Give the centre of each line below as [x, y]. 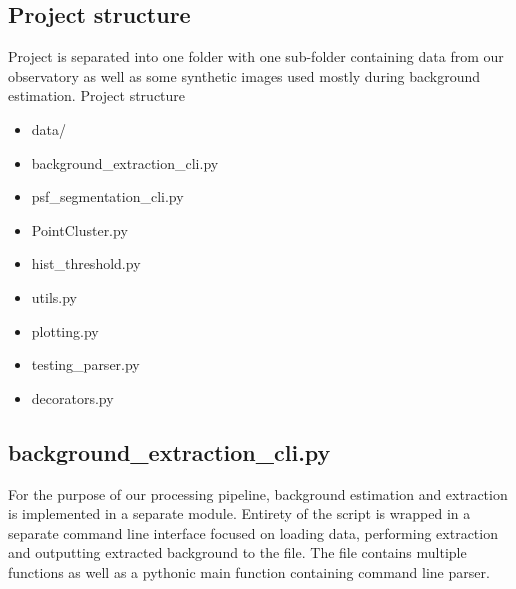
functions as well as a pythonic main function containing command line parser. [249, 571]
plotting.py [65, 330]
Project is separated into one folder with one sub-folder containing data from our [256, 56]
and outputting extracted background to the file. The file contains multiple [237, 552]
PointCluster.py [79, 229]
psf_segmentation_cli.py [107, 196]
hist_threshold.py [86, 263]
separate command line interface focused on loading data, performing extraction [253, 532]
